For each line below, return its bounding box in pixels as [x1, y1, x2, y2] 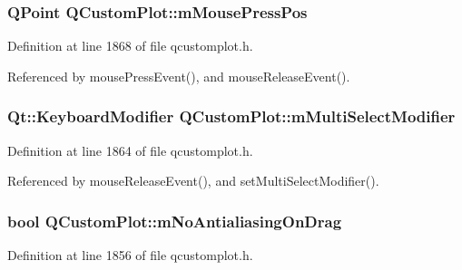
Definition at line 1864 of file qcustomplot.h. [7, 140, 253, 159]
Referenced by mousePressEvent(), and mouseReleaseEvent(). [7, 66, 350, 85]
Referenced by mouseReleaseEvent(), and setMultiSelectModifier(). [7, 171, 379, 190]
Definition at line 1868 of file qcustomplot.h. [7, 36, 253, 55]
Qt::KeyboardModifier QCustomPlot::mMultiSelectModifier [7, 105, 456, 128]
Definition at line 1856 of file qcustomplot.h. [7, 246, 253, 265]
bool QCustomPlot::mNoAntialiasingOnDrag [7, 209, 342, 232]
